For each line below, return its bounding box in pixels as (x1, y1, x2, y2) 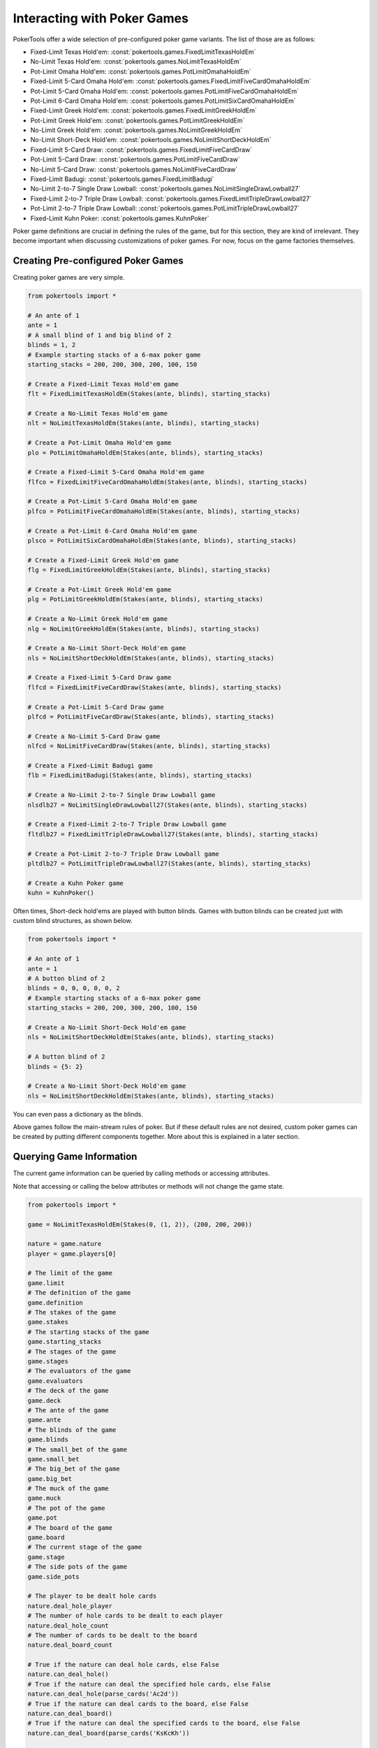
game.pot (27, 1514, 58, 1522)
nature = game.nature (27, 1240, 102, 1248)
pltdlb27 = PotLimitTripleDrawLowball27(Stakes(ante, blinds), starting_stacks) (27, 859, 311, 867)
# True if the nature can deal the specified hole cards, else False (27, 1680, 271, 1688)
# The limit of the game (27, 1269, 113, 1277)
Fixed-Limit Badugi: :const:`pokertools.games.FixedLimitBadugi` (30, 175, 214, 183)
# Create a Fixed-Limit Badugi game (27, 762, 154, 769)
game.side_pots (27, 1573, 80, 1580)
